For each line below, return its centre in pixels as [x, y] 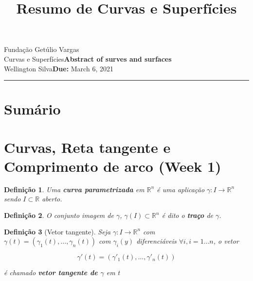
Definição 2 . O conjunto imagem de [59, 215]
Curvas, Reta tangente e [87, 147]
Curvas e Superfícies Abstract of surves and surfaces [88, 58]
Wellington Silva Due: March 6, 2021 [59, 68]
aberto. [52, 199]
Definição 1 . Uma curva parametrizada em [74, 189]
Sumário [32, 109]
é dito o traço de [187, 215]
